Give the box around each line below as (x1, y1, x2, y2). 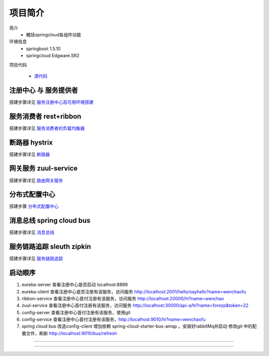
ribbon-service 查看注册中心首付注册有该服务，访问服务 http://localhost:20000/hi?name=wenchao (21, 295, 224, 301)
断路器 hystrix (9, 138, 53, 147)
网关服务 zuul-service (9, 164, 78, 173)
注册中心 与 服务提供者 (9, 86, 78, 94)
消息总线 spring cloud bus (9, 216, 91, 225)
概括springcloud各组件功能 (26, 31, 82, 37)
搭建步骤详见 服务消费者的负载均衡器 (9, 125, 85, 131)
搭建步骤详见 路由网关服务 (9, 177, 63, 183)
